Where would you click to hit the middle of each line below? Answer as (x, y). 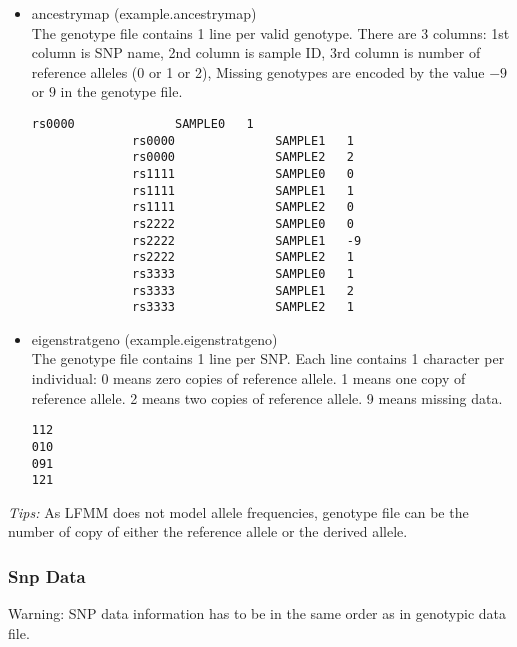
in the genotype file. (121, 91)
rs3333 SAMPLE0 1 (243, 273)
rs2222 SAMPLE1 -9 (247, 240)
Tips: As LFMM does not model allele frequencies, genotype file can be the (238, 511)
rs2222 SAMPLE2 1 (243, 257)
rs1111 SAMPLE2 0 (243, 207)
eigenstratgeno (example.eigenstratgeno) (154, 338)
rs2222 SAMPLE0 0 (243, 223)
